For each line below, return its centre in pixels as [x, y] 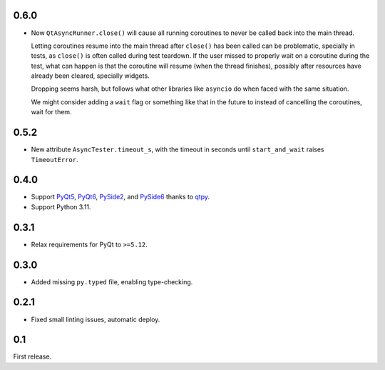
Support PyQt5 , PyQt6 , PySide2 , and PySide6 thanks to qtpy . [120, 197]
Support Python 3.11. [61, 206]
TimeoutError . [55, 159]
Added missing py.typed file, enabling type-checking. [112, 281]
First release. [32, 356]
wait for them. [51, 112]
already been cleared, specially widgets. [90, 76]
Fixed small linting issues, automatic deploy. [96, 319]
